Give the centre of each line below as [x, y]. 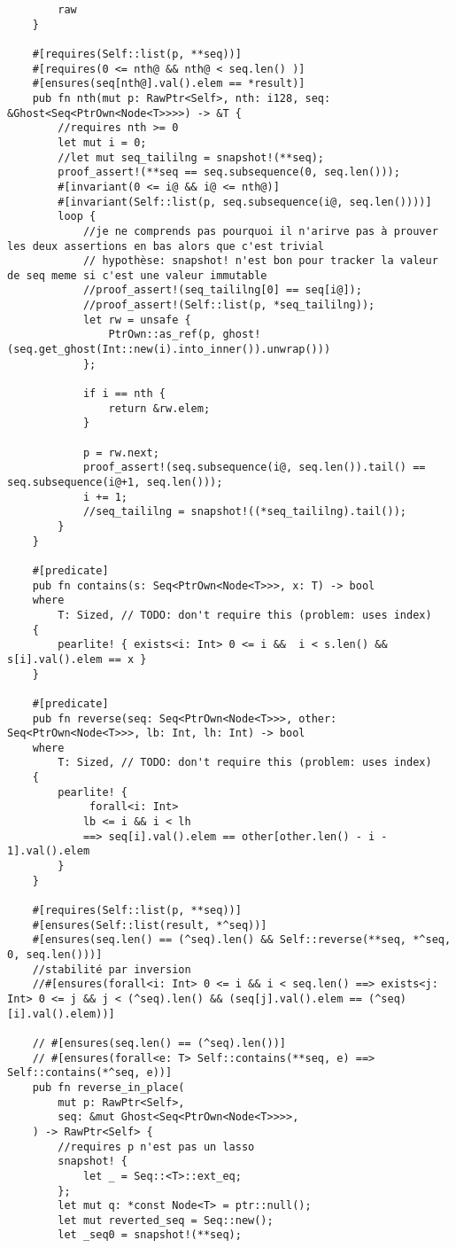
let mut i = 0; [102, 142]
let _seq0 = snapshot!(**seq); [150, 1235]
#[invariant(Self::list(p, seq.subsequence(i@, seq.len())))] [245, 202]
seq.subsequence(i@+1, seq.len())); [115, 482]
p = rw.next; [121, 452]
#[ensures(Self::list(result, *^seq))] [150, 925]
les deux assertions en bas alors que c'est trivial [166, 246]
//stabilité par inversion [112, 969]
